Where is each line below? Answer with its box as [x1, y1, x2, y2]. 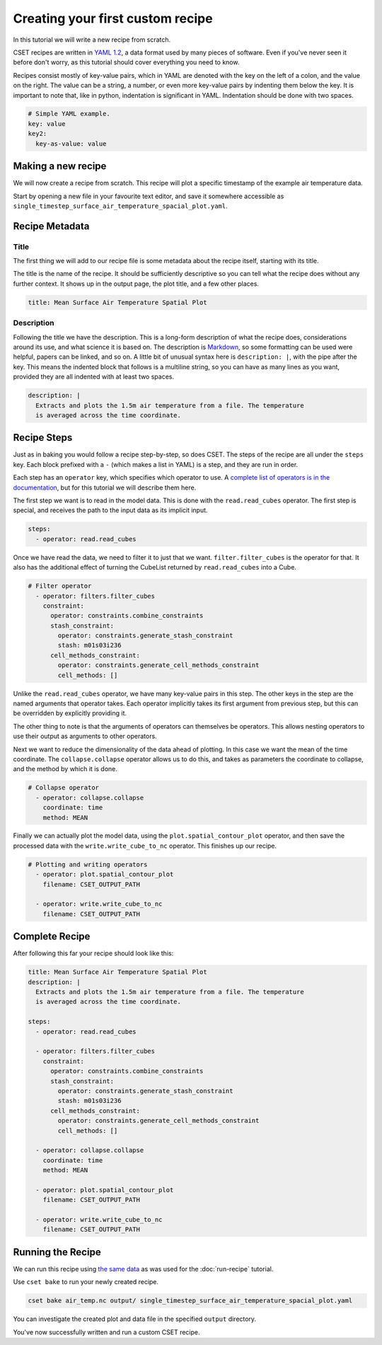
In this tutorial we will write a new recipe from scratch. [13, 35, 171, 44]
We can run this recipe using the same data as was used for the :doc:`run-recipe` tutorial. [13, 1264, 274, 1273]
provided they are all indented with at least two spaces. [13, 372, 175, 381]
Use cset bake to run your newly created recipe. [13, 1278, 159, 1286]
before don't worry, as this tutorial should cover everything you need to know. [13, 58, 240, 67]
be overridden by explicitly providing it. [13, 709, 127, 717]
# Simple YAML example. [28, 110, 111, 118]
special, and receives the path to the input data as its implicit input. [13, 506, 208, 514]
